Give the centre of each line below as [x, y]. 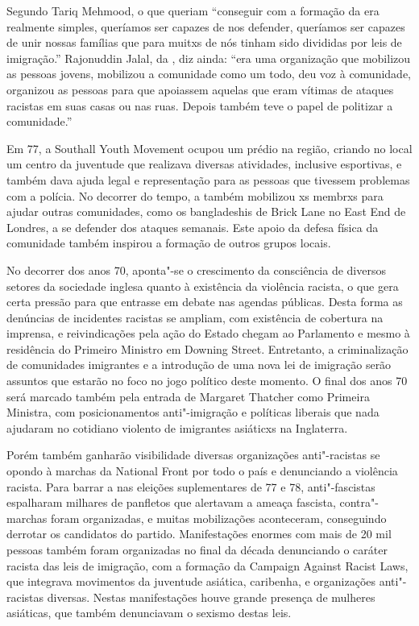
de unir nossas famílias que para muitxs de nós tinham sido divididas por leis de [204, 42]
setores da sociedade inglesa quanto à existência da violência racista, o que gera [203, 286]
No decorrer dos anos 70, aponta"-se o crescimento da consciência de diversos [197, 269]
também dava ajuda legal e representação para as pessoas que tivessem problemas [208, 179]
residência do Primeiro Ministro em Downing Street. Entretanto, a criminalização [207, 348]
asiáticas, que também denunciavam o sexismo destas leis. [149, 613]
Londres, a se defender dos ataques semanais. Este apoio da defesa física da [193, 227]
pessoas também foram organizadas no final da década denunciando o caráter [197, 549]
